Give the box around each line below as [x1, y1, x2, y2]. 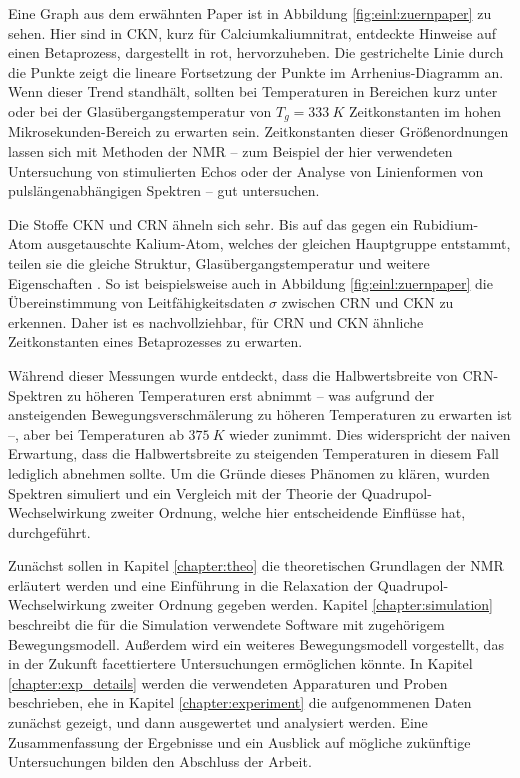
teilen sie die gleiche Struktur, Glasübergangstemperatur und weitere [8, 252, 430, 273]
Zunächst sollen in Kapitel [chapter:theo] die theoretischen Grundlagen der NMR [8, 555, 504, 576]
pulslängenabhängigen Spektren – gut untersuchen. [8, 180, 320, 201]
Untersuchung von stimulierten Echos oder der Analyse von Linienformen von [8, 160, 484, 181]
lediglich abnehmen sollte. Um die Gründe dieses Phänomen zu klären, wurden [8, 462, 490, 483]
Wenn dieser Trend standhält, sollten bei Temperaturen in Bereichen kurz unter [8, 81, 498, 102]
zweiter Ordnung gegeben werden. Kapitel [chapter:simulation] [110, 594, 493, 615]
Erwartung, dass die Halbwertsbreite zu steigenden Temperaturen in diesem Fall [8, 443, 500, 464]
